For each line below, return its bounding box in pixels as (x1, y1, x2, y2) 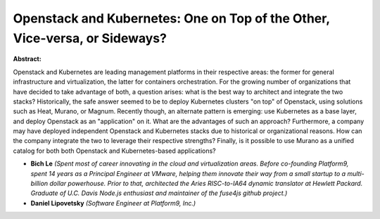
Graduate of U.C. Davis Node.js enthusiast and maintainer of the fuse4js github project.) (30, 189, 288, 197)
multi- (347, 169, 365, 177)
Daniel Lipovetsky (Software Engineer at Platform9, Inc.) (30, 199, 196, 207)
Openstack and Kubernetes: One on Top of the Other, (13, 11, 330, 26)
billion (30, 180, 49, 188)
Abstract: (13, 55, 42, 63)
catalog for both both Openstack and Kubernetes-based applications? (13, 146, 216, 155)
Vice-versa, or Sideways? (13, 30, 167, 46)
